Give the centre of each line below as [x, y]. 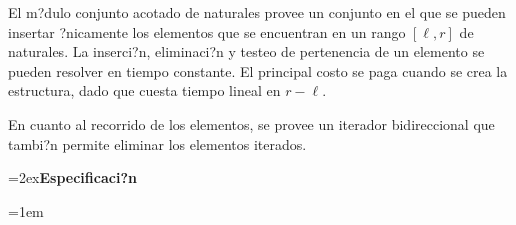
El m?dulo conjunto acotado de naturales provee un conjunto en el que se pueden [257, 12]
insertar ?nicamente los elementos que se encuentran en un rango [207, 31]
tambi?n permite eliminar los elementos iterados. [157, 143]
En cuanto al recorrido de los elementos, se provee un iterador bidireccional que [251, 123]
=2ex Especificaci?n [72, 177]
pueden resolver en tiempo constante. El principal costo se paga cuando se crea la [258, 70]
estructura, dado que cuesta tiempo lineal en [144, 90]
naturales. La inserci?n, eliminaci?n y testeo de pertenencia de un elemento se [246, 51]
